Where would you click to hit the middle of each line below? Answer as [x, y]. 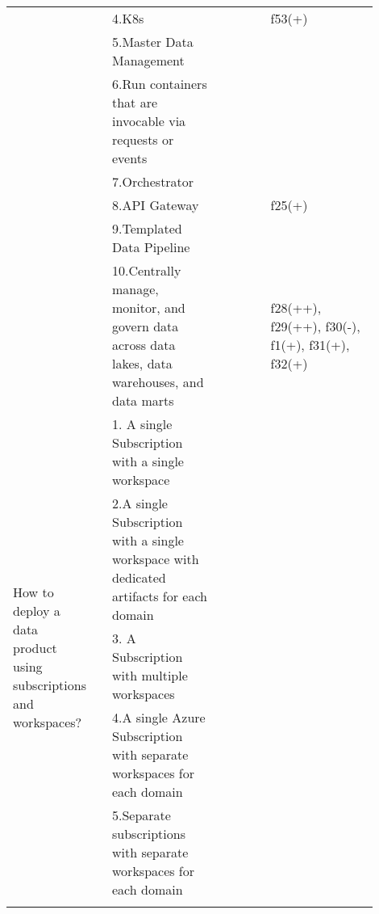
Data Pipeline [151, 247]
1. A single [142, 424]
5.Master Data [153, 42]
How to [33, 592]
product [35, 647]
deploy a [37, 610]
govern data [146, 326]
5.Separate [142, 815]
